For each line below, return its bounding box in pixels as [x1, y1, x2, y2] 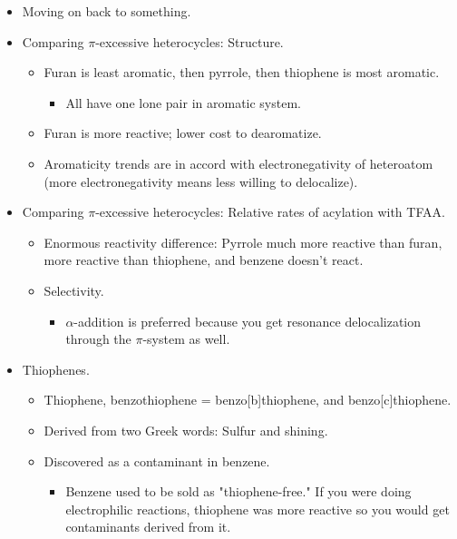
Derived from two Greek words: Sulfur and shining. [44, 420, 328, 439]
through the [65, 329, 131, 348]
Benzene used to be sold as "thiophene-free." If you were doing [65, 482, 412, 501]
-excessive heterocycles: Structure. [95, 32, 284, 51]
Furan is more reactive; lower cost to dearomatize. [44, 123, 322, 142]
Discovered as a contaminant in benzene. [44, 451, 270, 470]
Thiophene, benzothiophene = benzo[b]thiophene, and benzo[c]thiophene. [44, 390, 452, 409]
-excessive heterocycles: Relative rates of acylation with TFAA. [95, 202, 445, 221]
